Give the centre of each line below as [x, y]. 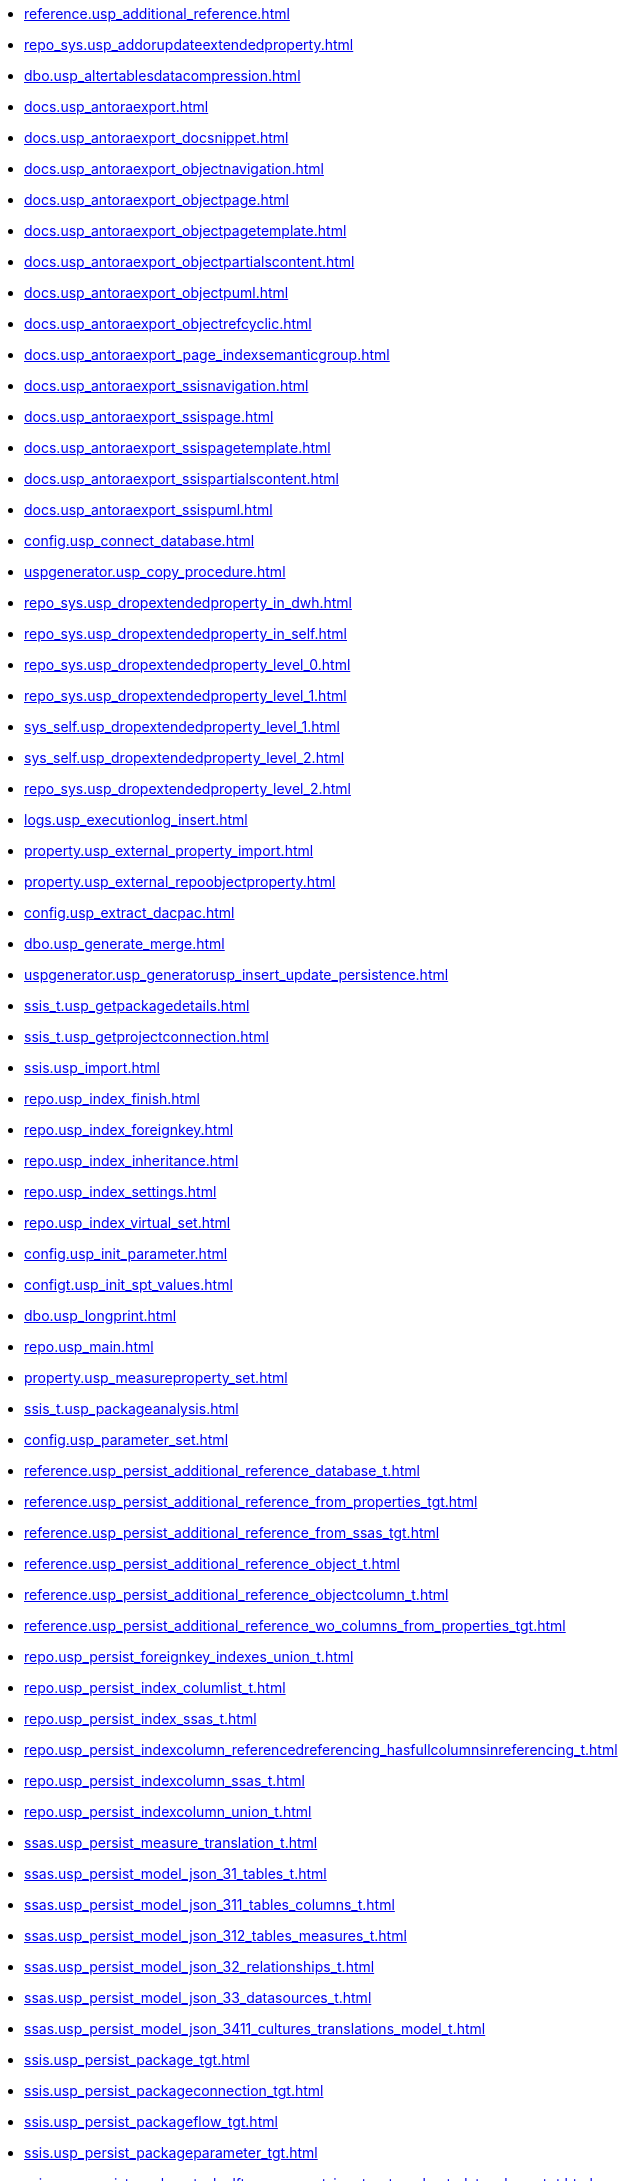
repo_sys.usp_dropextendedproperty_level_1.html [185, 695]
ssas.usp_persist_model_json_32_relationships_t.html [199, 1966]
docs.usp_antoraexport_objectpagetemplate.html [185, 230]
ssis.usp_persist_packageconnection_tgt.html [174, 2090]
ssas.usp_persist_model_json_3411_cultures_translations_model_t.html [255, 2028]
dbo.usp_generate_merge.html [124, 943]
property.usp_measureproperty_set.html [156, 1377]
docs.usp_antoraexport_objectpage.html [156, 199]
